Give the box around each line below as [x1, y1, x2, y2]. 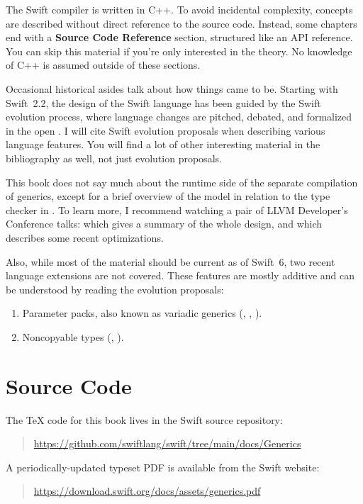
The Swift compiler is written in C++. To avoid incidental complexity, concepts [6, 2, 353, 16]
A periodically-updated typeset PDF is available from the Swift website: [6, 459, 320, 474]
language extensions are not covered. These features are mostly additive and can [6, 268, 355, 283]
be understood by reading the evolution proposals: [6, 281, 224, 296]
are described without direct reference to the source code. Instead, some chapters [6, 16, 357, 30]
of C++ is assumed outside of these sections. [6, 57, 201, 72]
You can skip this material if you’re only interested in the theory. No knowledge [6, 43, 352, 58]
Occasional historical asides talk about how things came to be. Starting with [6, 81, 338, 96]
